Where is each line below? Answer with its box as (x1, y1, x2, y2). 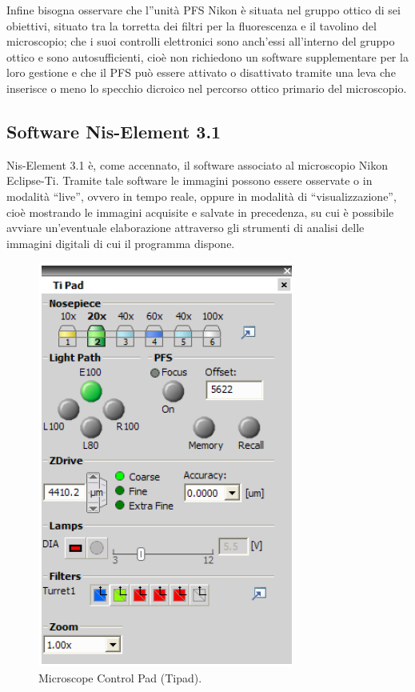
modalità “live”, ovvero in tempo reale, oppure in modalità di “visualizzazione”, (6, 187, 397, 204)
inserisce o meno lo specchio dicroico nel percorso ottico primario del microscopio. (6, 79, 407, 96)
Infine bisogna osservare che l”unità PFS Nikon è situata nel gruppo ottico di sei (6, 2, 401, 18)
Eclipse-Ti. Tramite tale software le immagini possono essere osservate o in (6, 172, 373, 189)
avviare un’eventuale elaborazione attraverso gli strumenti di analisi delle (6, 219, 365, 236)
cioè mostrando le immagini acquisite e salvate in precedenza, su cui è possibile (6, 203, 394, 220)
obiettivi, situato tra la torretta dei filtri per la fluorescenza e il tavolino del (6, 17, 377, 34)
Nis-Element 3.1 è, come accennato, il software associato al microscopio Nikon (6, 156, 388, 173)
